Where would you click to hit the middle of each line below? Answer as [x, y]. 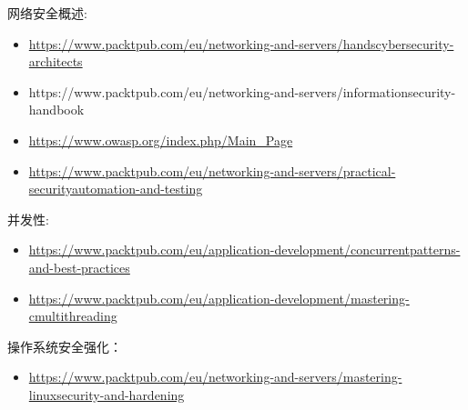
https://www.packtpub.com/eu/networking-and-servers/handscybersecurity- [241, 43]
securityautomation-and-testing [116, 189]
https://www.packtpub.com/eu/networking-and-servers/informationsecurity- [242, 91]
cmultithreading [73, 316]
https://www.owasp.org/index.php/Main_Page [161, 140]
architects [56, 61]
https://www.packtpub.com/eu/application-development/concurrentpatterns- [244, 250]
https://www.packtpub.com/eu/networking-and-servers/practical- [212, 170]
